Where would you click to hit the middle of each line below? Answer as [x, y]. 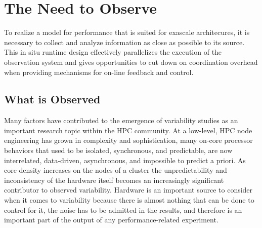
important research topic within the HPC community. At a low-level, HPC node [128, 130]
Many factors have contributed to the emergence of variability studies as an [121, 120]
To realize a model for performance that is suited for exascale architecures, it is [127, 32]
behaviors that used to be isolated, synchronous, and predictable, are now [118, 150]
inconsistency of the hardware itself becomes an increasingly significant [114, 180]
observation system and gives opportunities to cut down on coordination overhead [131, 62]
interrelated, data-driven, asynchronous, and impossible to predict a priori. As [125, 160]
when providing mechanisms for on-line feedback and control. [99, 72]
